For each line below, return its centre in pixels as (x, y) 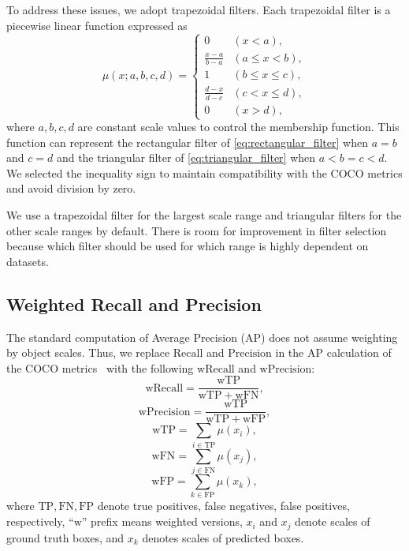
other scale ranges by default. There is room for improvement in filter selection (197, 230)
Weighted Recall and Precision (134, 304)
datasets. (28, 261)
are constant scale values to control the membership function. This (238, 127)
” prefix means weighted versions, (162, 521)
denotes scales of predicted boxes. (223, 537)
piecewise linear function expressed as (97, 25)
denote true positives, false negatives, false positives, (223, 506)
